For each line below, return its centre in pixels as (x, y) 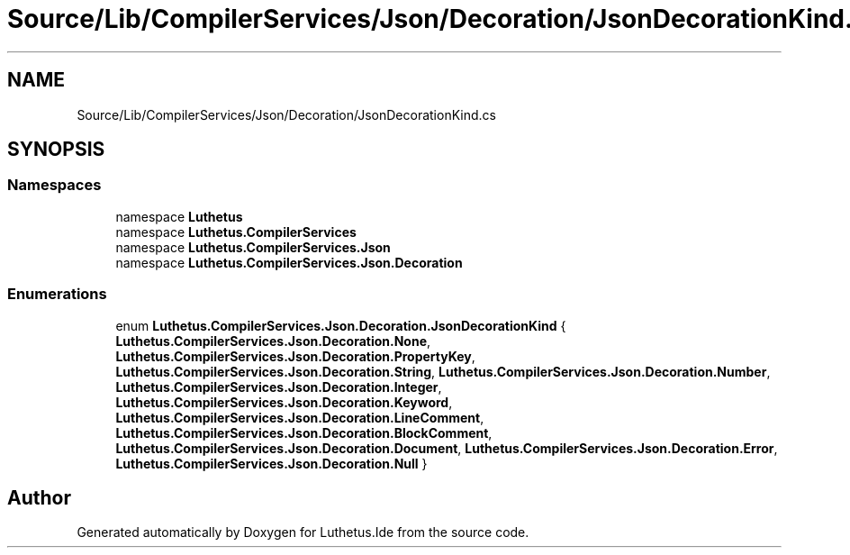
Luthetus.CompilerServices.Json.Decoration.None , (273, 341)
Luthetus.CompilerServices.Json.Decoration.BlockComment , (304, 432)
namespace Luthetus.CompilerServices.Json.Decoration (289, 262)
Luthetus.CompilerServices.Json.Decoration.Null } (271, 463)
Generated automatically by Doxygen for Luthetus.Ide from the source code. (303, 532)
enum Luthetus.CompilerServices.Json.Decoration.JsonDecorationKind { (341, 325)
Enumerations (57, 294)
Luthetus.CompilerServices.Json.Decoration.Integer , (279, 387)
